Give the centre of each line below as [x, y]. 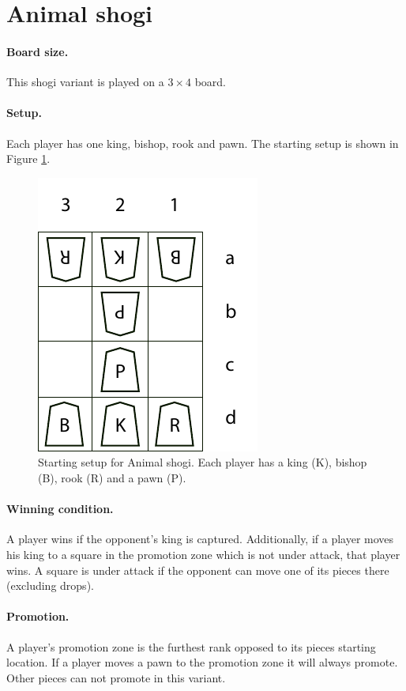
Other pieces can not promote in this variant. [116, 677]
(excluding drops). [50, 585]
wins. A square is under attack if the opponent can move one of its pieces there [198, 570]
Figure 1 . [28, 159]
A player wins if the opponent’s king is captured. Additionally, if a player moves [200, 539]
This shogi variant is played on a [85, 82]
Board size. [38, 51]
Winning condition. [60, 509]
